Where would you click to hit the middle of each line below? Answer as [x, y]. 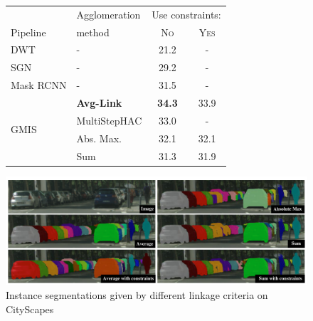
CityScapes [30, 309]
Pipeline [28, 32]
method [93, 32]
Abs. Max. [99, 138]
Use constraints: [186, 14]
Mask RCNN [39, 85]
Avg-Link [99, 102]
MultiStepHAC [109, 120]
